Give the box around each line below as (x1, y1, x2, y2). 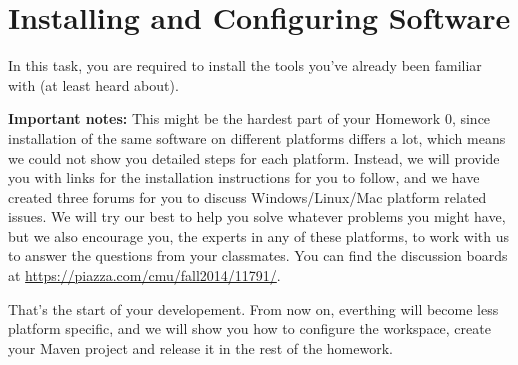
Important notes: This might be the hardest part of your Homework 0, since (8, 108, 491, 129)
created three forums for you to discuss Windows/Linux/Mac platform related (8, 186, 487, 207)
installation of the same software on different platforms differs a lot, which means (8, 127, 506, 148)
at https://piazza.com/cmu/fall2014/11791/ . (8, 265, 281, 286)
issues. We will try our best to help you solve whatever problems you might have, (8, 206, 506, 227)
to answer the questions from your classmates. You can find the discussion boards (8, 245, 508, 266)
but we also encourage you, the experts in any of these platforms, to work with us (8, 225, 510, 246)
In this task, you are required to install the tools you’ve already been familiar (8, 55, 482, 76)
